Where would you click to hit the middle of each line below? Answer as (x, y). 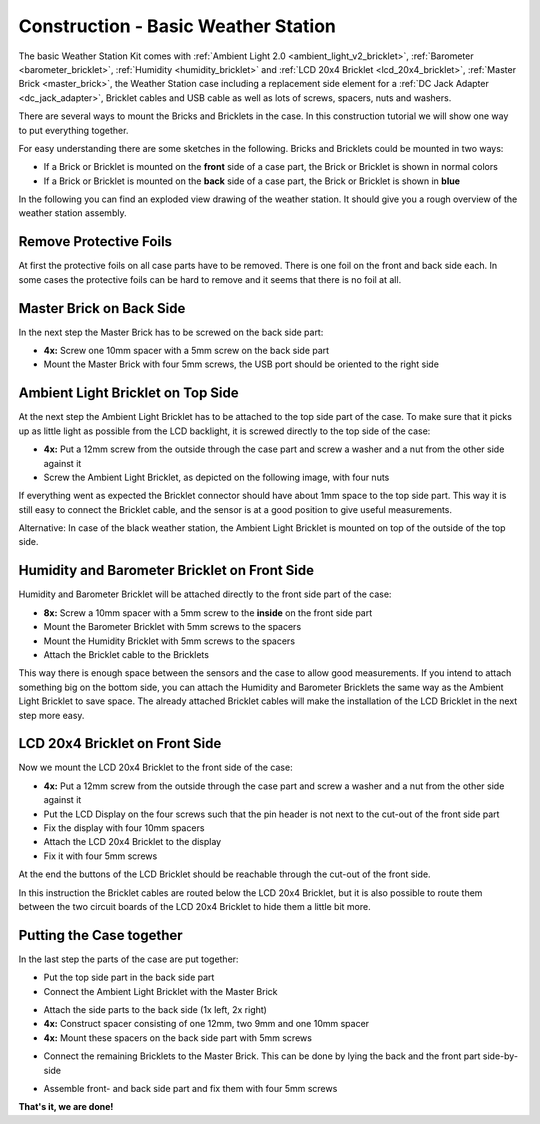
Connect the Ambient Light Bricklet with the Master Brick (160, 991)
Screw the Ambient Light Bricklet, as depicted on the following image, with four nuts (216, 477)
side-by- (500, 1056)
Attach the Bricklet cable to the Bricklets (126, 654)
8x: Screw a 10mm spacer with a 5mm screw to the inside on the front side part (208, 612)
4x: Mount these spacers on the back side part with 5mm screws (177, 1037)
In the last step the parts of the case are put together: (128, 959)
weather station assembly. (72, 213)
